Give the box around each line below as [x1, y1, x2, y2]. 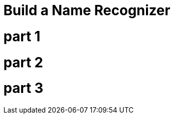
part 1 [3, 28, 41, 45]
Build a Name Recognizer [3, 2, 171, 19]
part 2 [3, 54, 43, 71]
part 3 [3, 80, 44, 97]
